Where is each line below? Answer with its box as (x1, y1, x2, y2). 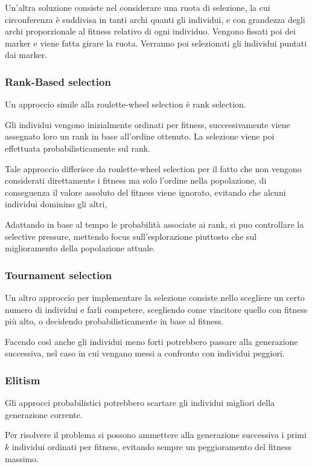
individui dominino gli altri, (5, 198, 107, 210)
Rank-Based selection (5, 74, 111, 89)
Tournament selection (5, 267, 112, 282)
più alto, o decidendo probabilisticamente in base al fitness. (5, 315, 224, 327)
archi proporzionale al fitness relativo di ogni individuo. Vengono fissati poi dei (5, 25, 296, 37)
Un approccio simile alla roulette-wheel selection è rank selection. (5, 98, 246, 111)
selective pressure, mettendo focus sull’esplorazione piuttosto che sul (5, 230, 257, 242)
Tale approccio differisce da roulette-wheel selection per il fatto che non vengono (5, 162, 302, 175)
